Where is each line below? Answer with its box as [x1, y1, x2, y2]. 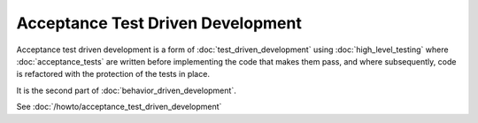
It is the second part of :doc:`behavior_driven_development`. [16, 85, 236, 96]
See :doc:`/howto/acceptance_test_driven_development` [16, 102, 222, 112]
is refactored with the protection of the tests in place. [16, 69, 210, 80]
